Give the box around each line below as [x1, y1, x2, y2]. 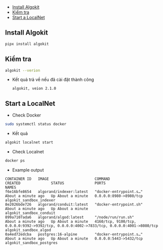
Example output [12, 167, 44, 173]
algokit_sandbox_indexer [5, 197, 56, 203]
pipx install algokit [5, 41, 49, 46]
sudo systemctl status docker [5, 122, 67, 127]
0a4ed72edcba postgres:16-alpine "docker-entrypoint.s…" [5, 231, 143, 237]
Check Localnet [12, 149, 44, 154]
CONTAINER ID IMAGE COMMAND [5, 176, 110, 181]
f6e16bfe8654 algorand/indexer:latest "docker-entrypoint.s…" [5, 189, 143, 194]
